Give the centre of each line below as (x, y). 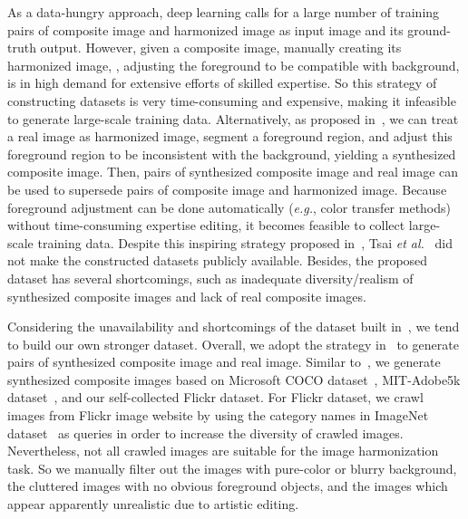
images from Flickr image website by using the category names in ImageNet (218, 415)
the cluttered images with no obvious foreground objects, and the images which (228, 486)
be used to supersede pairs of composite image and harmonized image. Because (227, 189)
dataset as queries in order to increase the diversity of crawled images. (205, 432)
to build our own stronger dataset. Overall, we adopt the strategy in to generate (233, 344)
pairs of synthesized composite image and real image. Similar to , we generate (224, 362)
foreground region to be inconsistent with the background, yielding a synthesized (232, 154)
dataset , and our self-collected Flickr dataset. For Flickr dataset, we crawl (215, 397)
